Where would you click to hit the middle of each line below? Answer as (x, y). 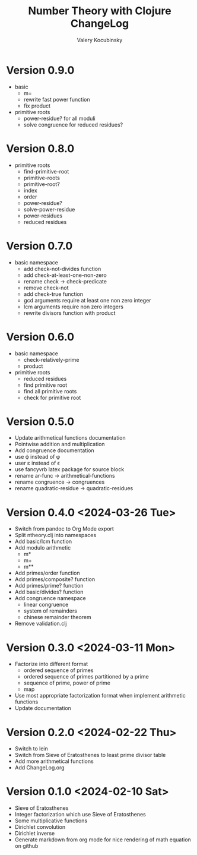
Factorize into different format (51, 664)
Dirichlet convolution (40, 827)
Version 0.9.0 (40, 70)
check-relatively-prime (51, 359)
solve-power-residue (49, 209)
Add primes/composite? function (55, 579)
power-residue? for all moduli (60, 118)
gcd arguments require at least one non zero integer (87, 300)
